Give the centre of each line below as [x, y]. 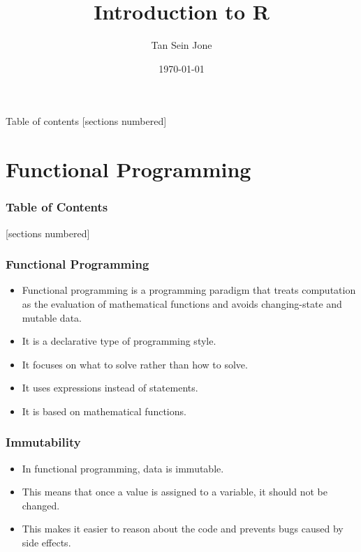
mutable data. [52, 317]
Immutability [43, 442]
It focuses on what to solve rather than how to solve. [135, 364]
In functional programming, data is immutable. [123, 468]
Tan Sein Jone [182, 45]
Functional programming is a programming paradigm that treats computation [189, 290]
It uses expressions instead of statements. [110, 388]
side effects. [46, 543]
